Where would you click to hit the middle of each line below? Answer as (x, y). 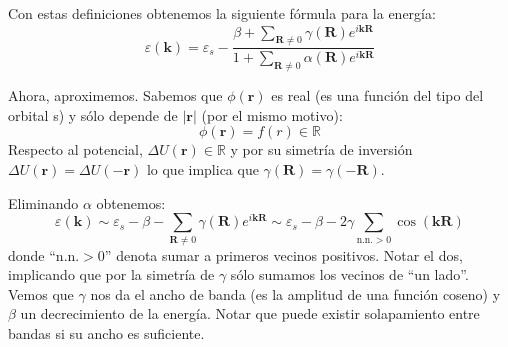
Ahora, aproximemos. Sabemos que (115, 95)
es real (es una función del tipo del (377, 95)
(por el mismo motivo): (272, 114)
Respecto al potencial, (75, 149)
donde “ (32, 254)
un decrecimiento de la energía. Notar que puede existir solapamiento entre (250, 313)
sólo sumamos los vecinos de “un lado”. (349, 274)
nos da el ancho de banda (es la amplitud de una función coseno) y (295, 293)
